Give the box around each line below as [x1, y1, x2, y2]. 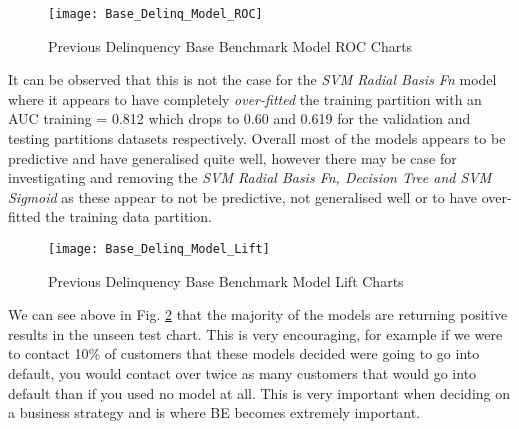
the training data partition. [45, 206, 212, 227]
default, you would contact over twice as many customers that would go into [8, 363, 477, 384]
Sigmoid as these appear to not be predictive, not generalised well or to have [8, 186, 478, 207]
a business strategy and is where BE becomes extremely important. [8, 402, 421, 423]
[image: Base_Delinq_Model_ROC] [48, 7, 263, 21]
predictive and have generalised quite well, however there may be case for [8, 147, 457, 168]
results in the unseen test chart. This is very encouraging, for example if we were [8, 323, 503, 344]
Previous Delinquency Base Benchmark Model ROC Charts [48, 35, 413, 56]
